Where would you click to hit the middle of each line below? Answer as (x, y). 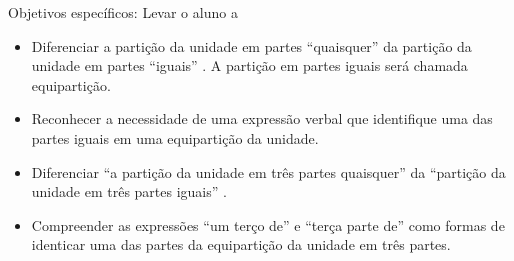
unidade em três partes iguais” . (129, 191)
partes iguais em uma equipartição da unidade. (175, 137)
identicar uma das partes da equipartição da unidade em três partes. (241, 244)
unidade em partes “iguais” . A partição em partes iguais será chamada (249, 65)
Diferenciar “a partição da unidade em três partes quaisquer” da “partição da (268, 171)
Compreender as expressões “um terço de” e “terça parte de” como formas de (268, 224)
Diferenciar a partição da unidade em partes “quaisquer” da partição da (251, 45)
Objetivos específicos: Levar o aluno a (123, 12)
